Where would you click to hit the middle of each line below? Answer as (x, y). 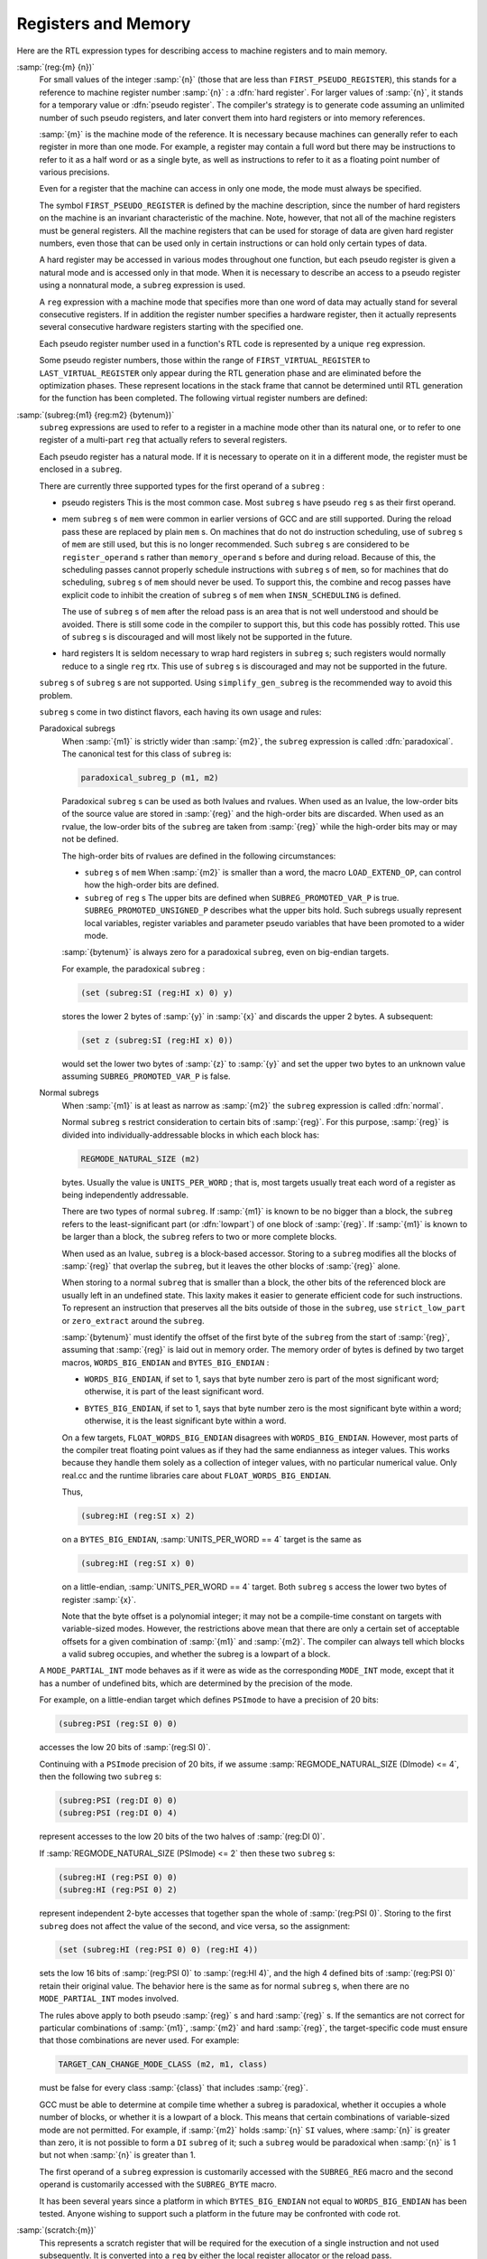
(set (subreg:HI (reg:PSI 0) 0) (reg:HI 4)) (158, 1950)
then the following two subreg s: (101, 1776)
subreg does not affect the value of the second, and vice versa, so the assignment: (195, 1926)
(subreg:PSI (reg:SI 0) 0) (118, 1724)
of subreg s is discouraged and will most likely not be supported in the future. (207, 636)
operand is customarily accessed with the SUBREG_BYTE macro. (158, 2184)
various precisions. (74, 173)
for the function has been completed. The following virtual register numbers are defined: (203, 398)
